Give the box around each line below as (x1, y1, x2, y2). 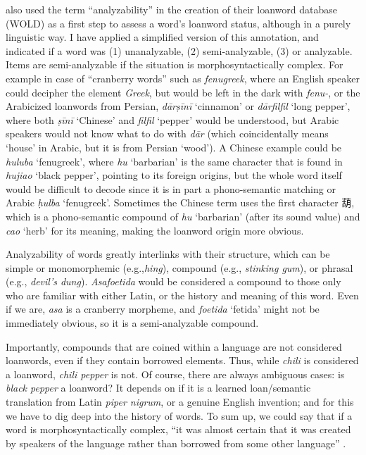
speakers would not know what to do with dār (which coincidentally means (6, 126, 329, 141)
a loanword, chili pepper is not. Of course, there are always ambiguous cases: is (6, 366, 345, 381)
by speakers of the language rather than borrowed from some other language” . (6, 435, 346, 450)
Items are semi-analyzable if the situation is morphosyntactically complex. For (6, 57, 343, 72)
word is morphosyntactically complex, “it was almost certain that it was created (6, 422, 351, 437)
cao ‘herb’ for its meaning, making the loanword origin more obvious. (6, 223, 304, 237)
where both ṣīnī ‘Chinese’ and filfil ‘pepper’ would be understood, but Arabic (6, 112, 339, 127)
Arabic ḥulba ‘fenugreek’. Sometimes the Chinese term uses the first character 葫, (6, 195, 355, 210)
